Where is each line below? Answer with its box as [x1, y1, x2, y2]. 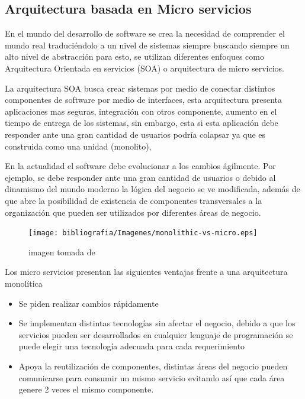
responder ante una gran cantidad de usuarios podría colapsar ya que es [5, 128, 266, 140]
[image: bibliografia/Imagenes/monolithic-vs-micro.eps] [28, 229, 258, 238]
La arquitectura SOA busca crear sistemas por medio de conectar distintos [5, 82, 275, 94]
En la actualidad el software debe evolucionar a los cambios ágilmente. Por [5, 160, 276, 172]
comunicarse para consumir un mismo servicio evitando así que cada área [18, 371, 285, 384]
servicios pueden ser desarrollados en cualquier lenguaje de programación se [18, 328, 293, 340]
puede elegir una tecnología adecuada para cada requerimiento [18, 340, 245, 352]
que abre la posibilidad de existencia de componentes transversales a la [5, 194, 262, 206]
